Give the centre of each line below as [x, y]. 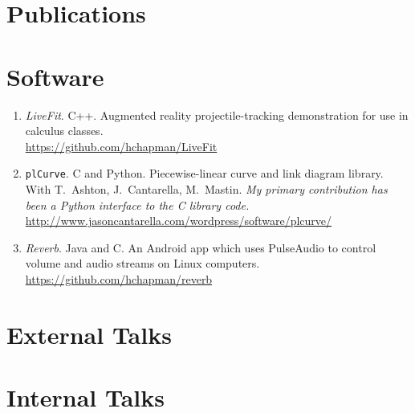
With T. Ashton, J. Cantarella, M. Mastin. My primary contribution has [206, 188]
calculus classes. [64, 131]
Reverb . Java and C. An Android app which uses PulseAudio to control [201, 247]
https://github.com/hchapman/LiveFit [121, 146]
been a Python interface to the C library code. [137, 204]
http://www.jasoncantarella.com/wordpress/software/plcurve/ [179, 221]
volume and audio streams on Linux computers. [142, 263]
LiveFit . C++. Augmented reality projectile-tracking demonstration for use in [217, 114]
